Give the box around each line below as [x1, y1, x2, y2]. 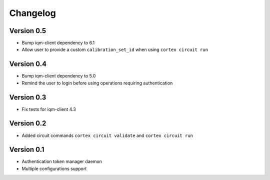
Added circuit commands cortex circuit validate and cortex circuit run [21, 132, 193, 138]
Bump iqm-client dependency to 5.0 [21, 73, 96, 79]
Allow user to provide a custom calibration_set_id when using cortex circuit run [21, 46, 208, 52]
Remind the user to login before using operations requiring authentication [21, 80, 173, 86]
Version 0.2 [9, 119, 46, 127]
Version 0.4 [9, 60, 47, 68]
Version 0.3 [9, 93, 46, 101]
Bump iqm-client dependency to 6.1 [21, 40, 95, 46]
